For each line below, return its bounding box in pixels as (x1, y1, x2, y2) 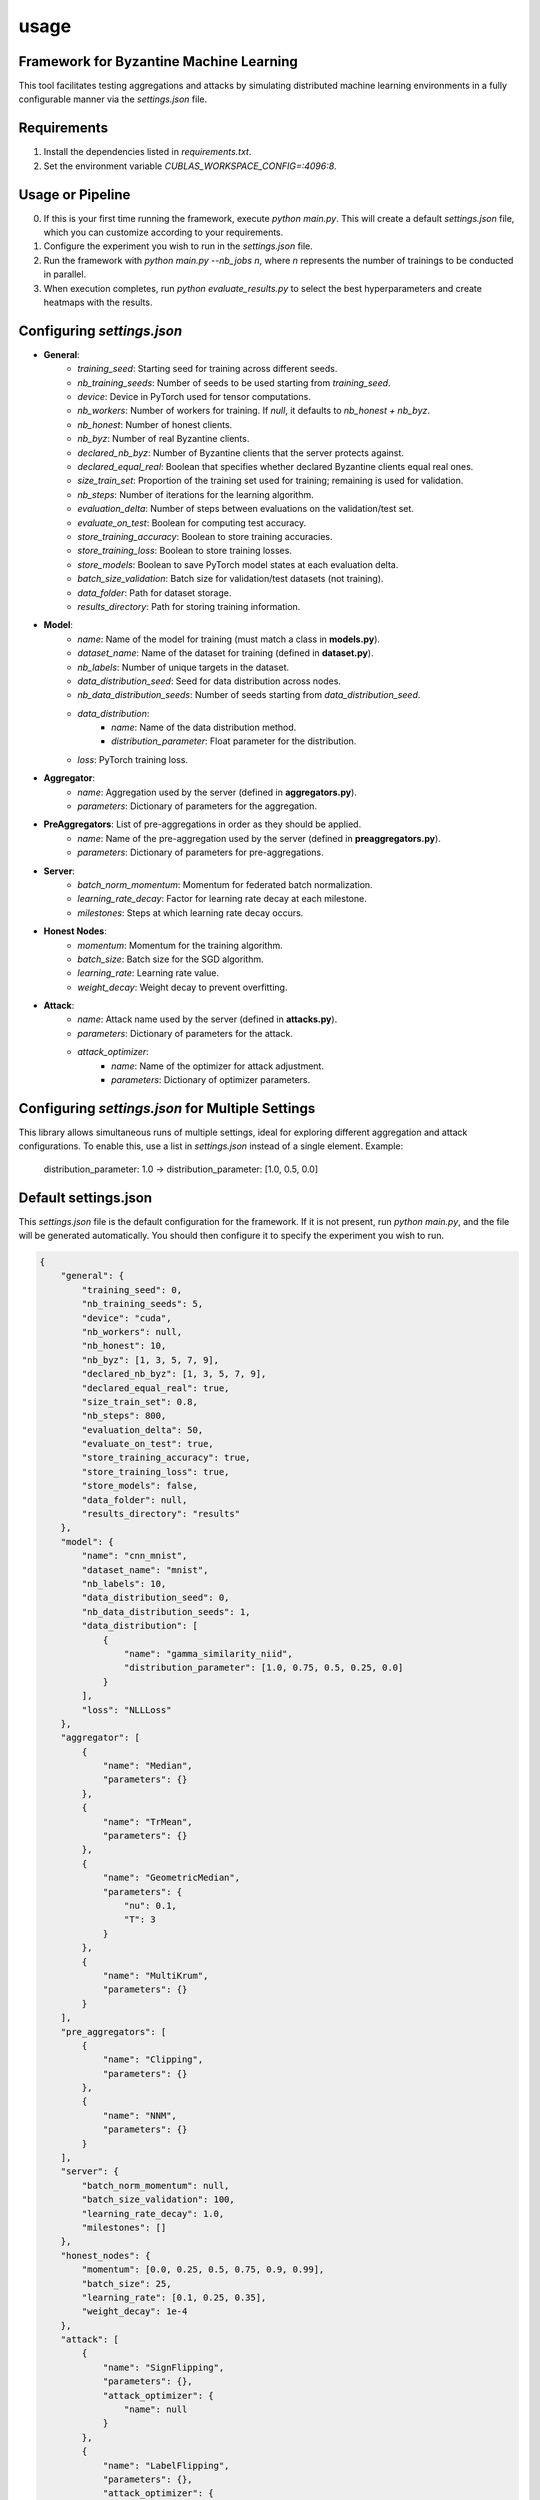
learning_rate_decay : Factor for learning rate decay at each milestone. (77, 893, 367, 905)
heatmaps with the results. (43, 296, 153, 308)
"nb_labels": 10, (81, 1578, 167, 1589)
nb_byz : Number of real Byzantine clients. (77, 433, 250, 445)
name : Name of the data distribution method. (111, 721, 297, 734)
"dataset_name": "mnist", (81, 1564, 209, 1575)
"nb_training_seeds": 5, (81, 1298, 204, 1310)
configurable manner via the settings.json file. (18, 93, 208, 105)
